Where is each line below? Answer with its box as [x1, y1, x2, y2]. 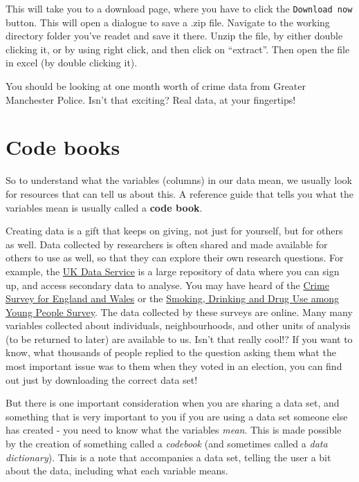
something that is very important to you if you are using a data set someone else [6, 409, 348, 423]
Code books [6, 133, 120, 161]
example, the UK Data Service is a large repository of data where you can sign [6, 263, 340, 278]
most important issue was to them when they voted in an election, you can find [6, 359, 342, 373]
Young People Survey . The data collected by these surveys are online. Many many [6, 304, 353, 319]
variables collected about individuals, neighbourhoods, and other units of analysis [6, 318, 351, 333]
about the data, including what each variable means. [6, 463, 228, 478]
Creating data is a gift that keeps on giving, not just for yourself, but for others [6, 223, 343, 238]
